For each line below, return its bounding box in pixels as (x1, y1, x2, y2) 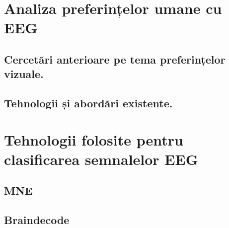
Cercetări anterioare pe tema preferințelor (4, 51, 226, 67)
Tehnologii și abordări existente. (4, 95, 173, 111)
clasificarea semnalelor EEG (4, 149, 198, 169)
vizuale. (4, 66, 44, 81)
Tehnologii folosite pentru (4, 129, 183, 150)
